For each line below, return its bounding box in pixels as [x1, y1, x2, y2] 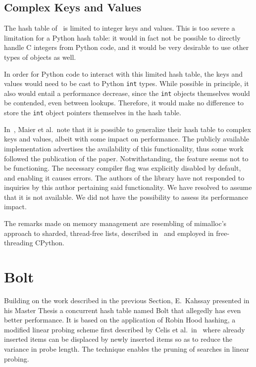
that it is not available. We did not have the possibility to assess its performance [4, 191, 249, 202]
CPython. [35, 237, 64, 248]
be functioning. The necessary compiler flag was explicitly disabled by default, [4, 163, 241, 173]
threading [4, 237, 33, 248]
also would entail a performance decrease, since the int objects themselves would [4, 88, 250, 98]
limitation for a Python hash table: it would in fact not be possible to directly [4, 32, 241, 43]
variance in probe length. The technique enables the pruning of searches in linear [4, 343, 250, 354]
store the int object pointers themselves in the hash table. [4, 107, 181, 118]
